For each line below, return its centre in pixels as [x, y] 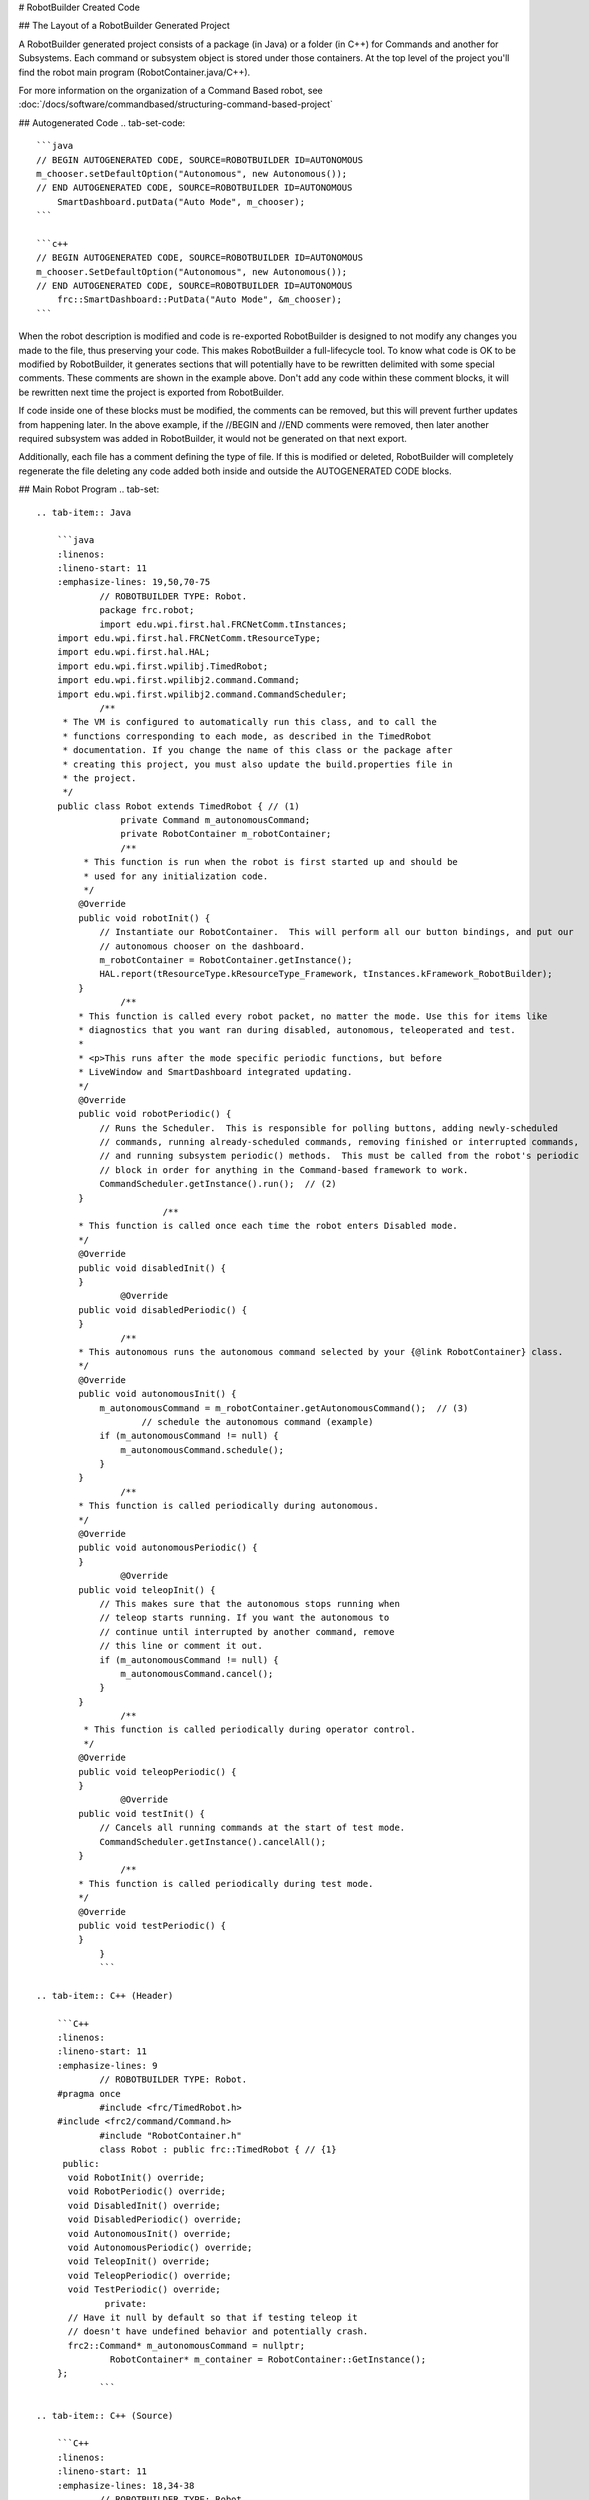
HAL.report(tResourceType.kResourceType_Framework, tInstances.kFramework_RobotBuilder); [326, 974]
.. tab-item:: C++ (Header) [105, 1995]
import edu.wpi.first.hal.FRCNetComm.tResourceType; [189, 638]
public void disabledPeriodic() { [163, 1309]
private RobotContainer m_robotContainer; [226, 834]
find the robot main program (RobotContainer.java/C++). [134, 72]
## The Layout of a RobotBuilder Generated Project [124, 26]
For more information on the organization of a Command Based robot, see [171, 90]
